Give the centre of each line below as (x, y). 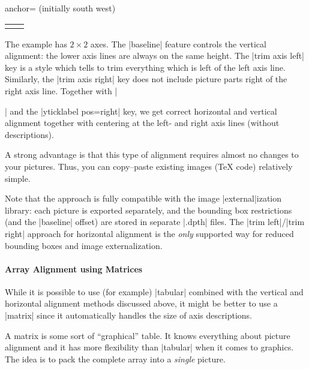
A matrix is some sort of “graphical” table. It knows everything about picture (148, 335)
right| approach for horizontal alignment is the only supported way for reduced (149, 233)
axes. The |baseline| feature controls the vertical (178, 43)
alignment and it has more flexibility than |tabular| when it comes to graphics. (149, 347)
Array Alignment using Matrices (74, 268)
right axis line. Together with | (61, 90)
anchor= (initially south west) (60, 8)
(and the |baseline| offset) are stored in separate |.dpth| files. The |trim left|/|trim (155, 222)
